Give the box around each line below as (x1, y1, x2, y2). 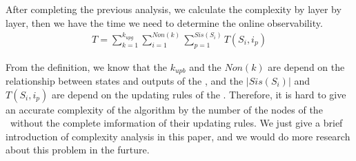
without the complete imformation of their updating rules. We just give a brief (10, 116, 343, 130)
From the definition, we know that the (6, 59, 167, 74)
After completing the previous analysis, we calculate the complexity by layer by (6, 2, 342, 16)
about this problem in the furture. (6, 142, 150, 157)
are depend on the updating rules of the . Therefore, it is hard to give (51, 87, 346, 101)
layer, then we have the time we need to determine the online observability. (6, 15, 323, 30)
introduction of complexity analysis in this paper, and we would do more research (6, 129, 350, 143)
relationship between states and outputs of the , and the (6, 73, 244, 87)
